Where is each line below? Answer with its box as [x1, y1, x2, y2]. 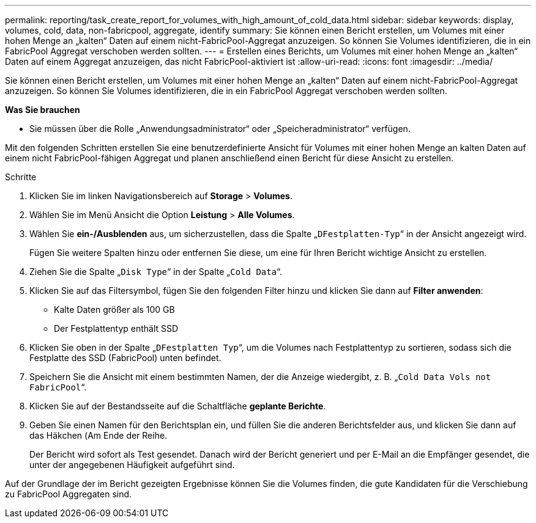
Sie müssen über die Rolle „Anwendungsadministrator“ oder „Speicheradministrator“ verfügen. [29, 123, 411, 134]
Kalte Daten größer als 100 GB [54, 304, 175, 315]
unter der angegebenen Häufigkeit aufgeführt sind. [29, 459, 235, 470]
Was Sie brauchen [5, 104, 80, 115]
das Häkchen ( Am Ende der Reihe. [29, 430, 168, 441]
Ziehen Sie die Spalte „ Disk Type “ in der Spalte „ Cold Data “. [29, 266, 283, 277]
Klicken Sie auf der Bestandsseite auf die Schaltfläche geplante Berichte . [29, 401, 326, 411]
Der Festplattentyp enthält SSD [54, 323, 179, 334]
